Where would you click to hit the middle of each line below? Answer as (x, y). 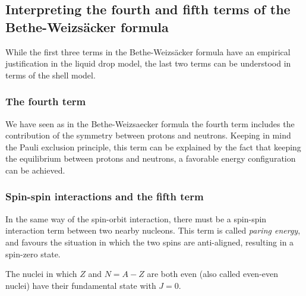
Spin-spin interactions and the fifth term (105, 196)
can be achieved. (35, 170)
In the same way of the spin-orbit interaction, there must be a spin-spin (136, 218)
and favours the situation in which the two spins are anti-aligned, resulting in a (150, 242)
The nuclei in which (41, 274)
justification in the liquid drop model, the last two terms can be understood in (148, 63)
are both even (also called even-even (213, 274)
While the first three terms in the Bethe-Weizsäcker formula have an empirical (148, 51)
